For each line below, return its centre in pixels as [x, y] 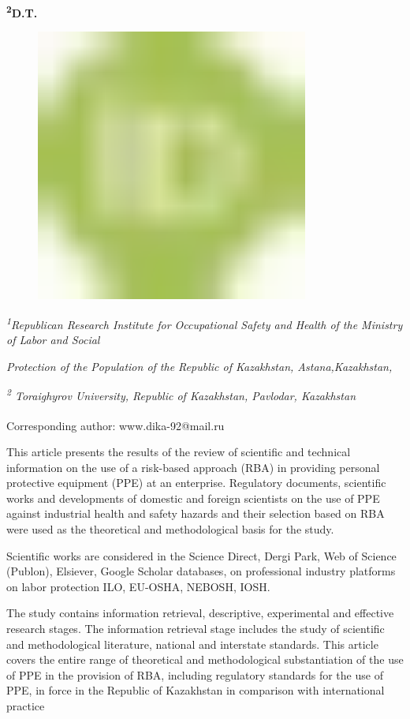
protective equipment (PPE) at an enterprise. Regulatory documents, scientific [196, 483]
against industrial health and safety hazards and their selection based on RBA [196, 513]
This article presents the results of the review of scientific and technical [179, 451]
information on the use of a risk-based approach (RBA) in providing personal [193, 467]
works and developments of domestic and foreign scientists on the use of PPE [193, 498]
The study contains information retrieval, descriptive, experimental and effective [200, 613]
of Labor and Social [53, 340]
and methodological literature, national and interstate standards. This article [192, 644]
